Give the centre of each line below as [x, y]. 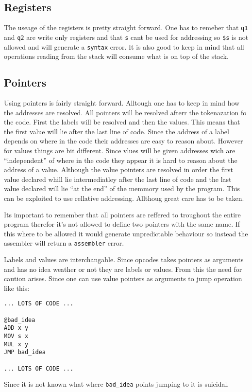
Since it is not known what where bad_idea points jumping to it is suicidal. [117, 384]
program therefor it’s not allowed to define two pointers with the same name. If [122, 224]
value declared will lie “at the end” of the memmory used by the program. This [122, 188]
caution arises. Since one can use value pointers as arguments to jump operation [123, 278]
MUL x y [16, 344]
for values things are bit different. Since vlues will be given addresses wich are [120, 150]
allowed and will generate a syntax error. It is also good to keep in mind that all [124, 46]
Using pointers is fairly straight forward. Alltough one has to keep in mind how [122, 102]
